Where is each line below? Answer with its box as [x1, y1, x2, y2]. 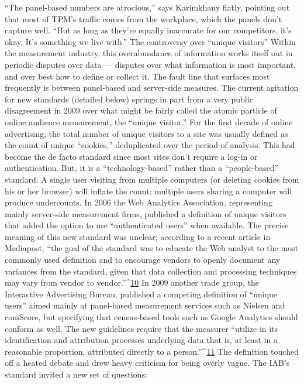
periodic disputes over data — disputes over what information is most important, [5, 58, 296, 70]
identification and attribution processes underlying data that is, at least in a [5, 334, 278, 346]
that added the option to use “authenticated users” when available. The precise [5, 219, 289, 231]
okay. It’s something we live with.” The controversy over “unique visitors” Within [5, 35, 296, 47]
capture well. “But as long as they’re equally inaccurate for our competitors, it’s [5, 24, 292, 36]
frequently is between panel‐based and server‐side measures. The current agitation [5, 81, 299, 94]
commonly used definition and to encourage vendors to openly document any [5, 253, 281, 266]
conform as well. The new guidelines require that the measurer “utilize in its [5, 322, 278, 334]
